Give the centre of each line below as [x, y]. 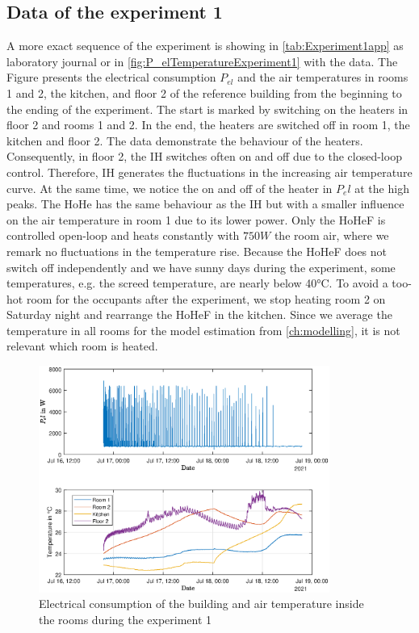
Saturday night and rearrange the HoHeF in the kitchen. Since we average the [199, 314]
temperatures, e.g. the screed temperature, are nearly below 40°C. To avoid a [197, 283]
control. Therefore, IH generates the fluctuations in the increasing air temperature [209, 172]
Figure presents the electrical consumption [111, 77]
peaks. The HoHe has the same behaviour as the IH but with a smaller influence [205, 204]
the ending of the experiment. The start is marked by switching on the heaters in [207, 109]
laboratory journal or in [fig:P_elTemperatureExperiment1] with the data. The [202, 61]
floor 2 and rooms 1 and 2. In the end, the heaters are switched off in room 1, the [208, 125]
